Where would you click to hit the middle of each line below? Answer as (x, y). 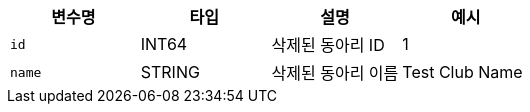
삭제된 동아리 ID (328, 45)
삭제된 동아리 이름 (335, 73)
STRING (170, 72)
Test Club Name (462, 72)
